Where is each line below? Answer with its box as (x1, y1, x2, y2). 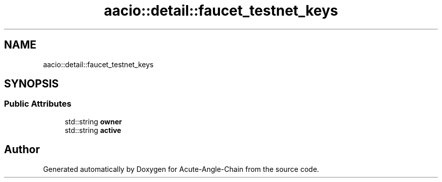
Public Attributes (4, 99, 72, 109)
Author (4, 143, 40, 156)
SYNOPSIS (4, 77, 59, 90)
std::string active (65, 125, 122, 134)
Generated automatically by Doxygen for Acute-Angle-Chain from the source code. (43, 164, 319, 173)
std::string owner (65, 117, 122, 126)
